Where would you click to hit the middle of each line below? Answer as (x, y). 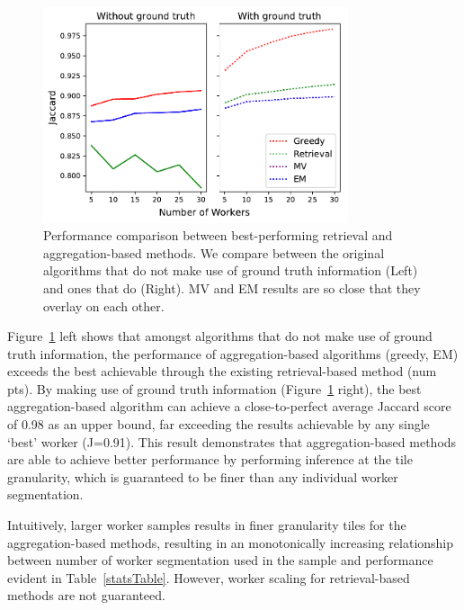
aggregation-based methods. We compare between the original (214, 252)
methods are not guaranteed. (86, 595)
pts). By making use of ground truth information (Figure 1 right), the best (214, 388)
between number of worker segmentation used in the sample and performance (220, 560)
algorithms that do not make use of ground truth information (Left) (231, 270)
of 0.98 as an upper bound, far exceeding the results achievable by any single (219, 424)
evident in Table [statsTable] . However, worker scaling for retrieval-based (209, 577)
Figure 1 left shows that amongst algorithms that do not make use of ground (220, 336)
